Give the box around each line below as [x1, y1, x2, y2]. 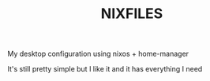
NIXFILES [100, 5, 163, 23]
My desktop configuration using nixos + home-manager [7, 49, 189, 59]
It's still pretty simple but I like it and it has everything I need [7, 64, 203, 74]
